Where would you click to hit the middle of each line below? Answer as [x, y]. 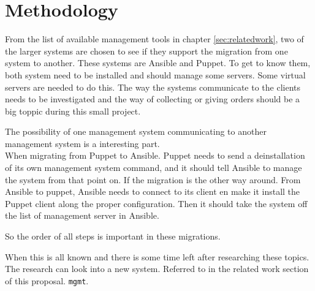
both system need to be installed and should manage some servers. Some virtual [155, 74]
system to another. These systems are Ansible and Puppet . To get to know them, [158, 63]
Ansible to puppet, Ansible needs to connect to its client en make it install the [153, 191]
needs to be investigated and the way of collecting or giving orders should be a [153, 99]
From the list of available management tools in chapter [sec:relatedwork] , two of [154, 39]
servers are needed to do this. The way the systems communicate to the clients [153, 87]
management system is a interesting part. [82, 143]
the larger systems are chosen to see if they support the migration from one [146, 51]
